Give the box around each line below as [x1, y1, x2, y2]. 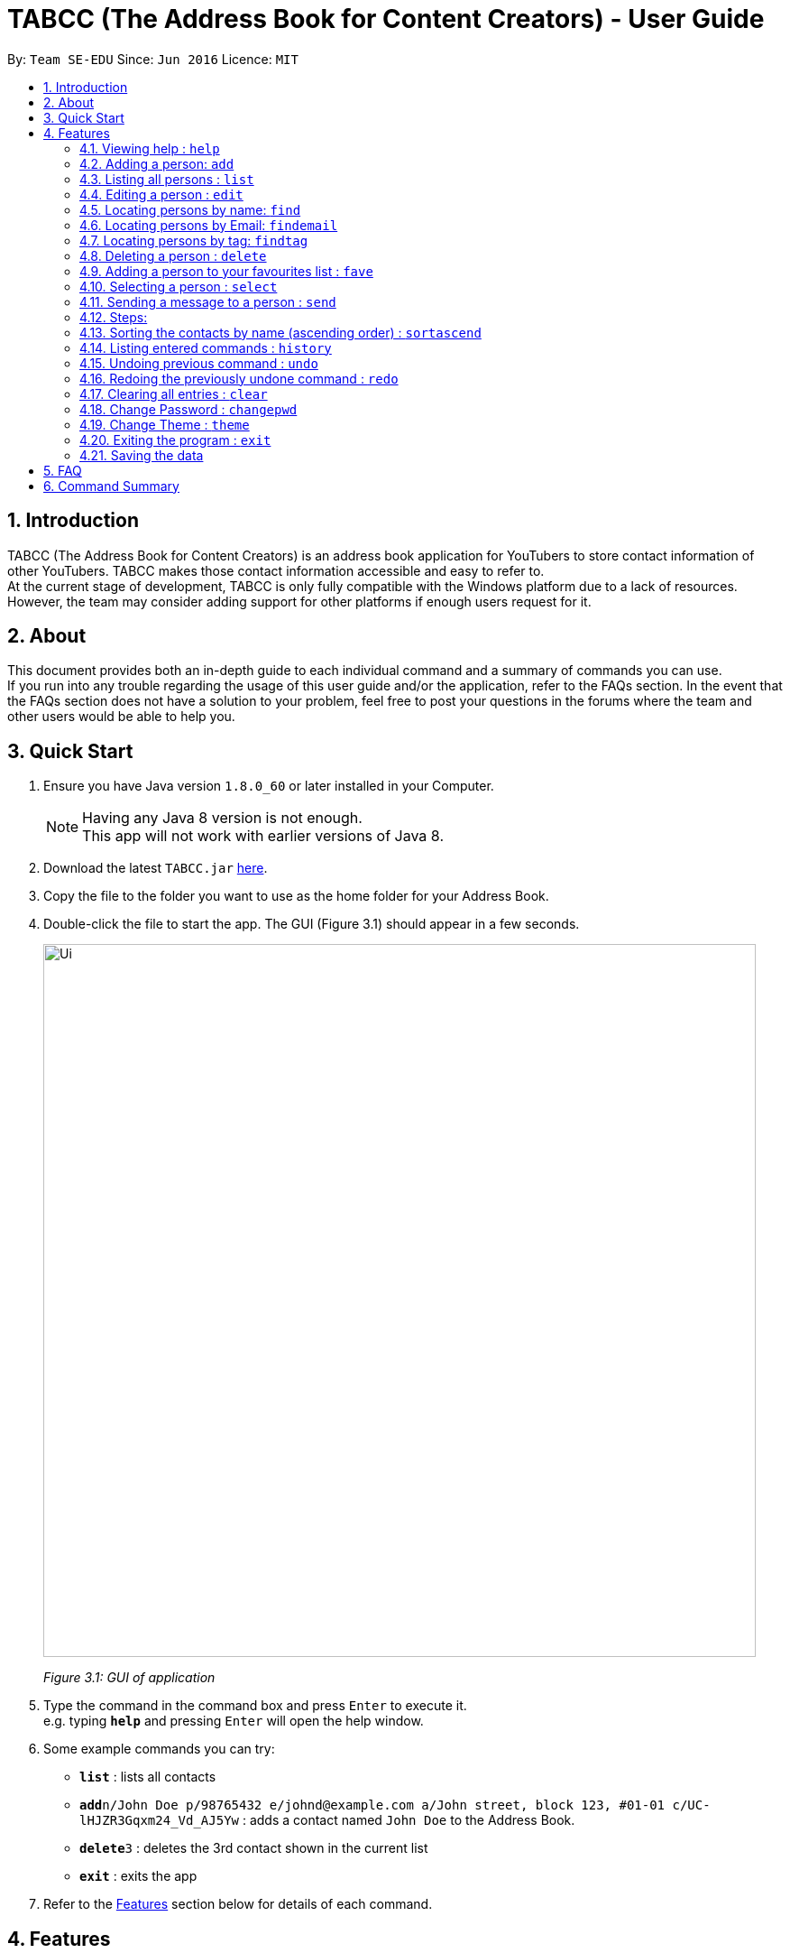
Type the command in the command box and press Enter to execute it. [43, 1698, 467, 1714]
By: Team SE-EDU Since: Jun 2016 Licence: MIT [7, 51, 299, 67]
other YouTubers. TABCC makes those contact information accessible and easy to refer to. [7, 562, 545, 578]
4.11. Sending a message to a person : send [79, 293, 336, 310]
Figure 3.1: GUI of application [43, 1670, 216, 1686]
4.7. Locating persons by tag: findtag [79, 232, 308, 248]
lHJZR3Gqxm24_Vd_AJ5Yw [79, 1813, 240, 1828]
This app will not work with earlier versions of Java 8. [82, 827, 444, 846]
